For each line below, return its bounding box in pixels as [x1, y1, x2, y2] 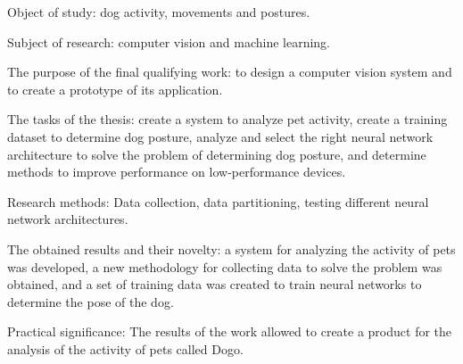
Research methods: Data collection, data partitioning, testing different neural [7, 192, 429, 211]
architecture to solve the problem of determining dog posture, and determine [7, 145, 426, 163]
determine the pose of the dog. [7, 292, 174, 310]
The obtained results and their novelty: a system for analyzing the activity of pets [7, 239, 456, 258]
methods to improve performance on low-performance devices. [7, 162, 346, 181]
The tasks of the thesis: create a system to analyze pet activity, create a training [7, 110, 448, 128]
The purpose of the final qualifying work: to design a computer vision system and [7, 62, 452, 81]
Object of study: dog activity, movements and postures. [7, 3, 310, 21]
